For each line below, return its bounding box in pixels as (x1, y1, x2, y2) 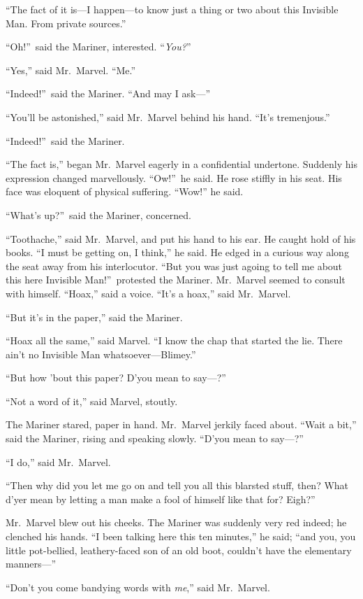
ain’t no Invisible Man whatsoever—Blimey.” (6, 346, 196, 361)
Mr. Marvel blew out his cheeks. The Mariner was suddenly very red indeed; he (6, 515, 347, 530)
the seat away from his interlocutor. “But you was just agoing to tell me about (6, 258, 343, 273)
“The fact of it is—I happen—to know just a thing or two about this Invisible (6, 2, 339, 16)
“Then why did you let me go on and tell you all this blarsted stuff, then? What (6, 478, 349, 493)
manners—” (6, 556, 57, 571)
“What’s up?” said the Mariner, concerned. (6, 207, 191, 222)
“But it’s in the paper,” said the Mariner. (6, 309, 183, 324)
